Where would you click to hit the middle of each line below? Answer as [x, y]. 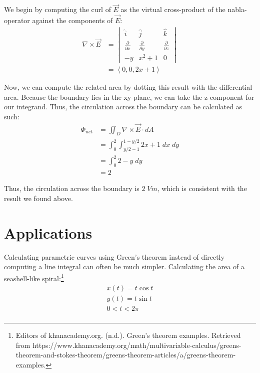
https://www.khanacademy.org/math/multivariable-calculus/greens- [137, 345]
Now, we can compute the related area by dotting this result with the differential [128, 87]
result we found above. [38, 198]
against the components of [72, 20]
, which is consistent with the [202, 188]
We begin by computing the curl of [57, 9]
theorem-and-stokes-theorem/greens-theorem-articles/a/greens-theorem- [126, 355]
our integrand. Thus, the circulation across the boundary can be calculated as [123, 107]
